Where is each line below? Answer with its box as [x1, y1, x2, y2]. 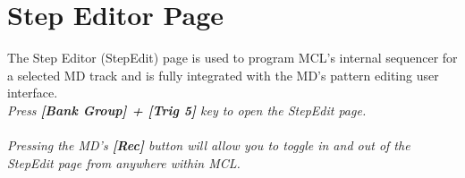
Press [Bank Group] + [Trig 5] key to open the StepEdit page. [7, 100, 367, 119]
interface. [7, 83, 58, 102]
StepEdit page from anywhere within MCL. [7, 153, 241, 172]
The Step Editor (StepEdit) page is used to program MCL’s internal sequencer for [7, 48, 458, 67]
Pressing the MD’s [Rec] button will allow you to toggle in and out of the [7, 136, 410, 155]
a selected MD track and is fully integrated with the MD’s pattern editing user [7, 65, 439, 84]
